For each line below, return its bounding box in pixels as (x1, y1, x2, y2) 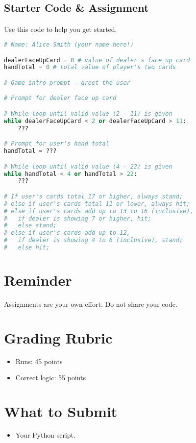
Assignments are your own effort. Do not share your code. (4, 298, 177, 309)
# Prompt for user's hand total (4, 140, 109, 148)
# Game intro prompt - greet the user (4, 79, 130, 86)
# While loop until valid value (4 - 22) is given (4, 163, 172, 170)
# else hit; (4, 244, 50, 251)
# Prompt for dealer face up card (4, 95, 117, 102)
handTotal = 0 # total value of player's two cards (4, 64, 176, 71)
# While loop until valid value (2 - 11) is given (4, 110, 172, 117)
